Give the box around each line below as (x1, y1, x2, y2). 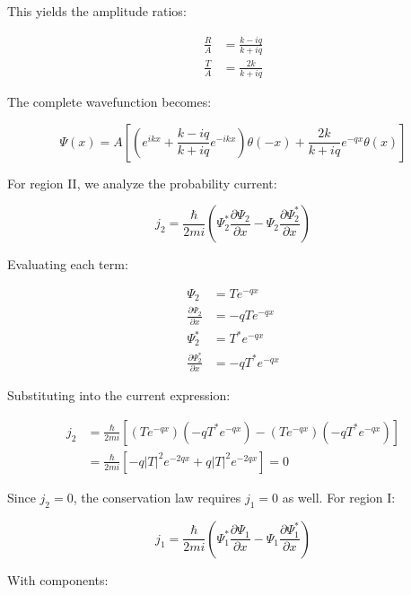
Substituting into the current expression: (7, 386, 231, 405)
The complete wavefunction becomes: (7, 92, 212, 111)
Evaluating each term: (7, 255, 128, 274)
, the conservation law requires (73, 487, 241, 506)
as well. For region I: (282, 487, 396, 506)
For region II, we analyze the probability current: (7, 173, 277, 192)
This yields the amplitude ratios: (7, 2, 187, 20)
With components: (7, 570, 109, 589)
